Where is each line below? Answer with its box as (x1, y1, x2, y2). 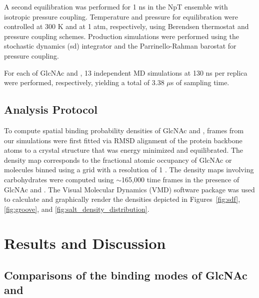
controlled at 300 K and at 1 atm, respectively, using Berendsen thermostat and (4, 21, 249, 32)
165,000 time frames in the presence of (121, 174, 239, 184)
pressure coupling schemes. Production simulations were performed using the (4, 31, 239, 41)
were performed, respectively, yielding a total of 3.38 (4, 77, 164, 88)
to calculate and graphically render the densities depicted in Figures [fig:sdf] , (4, 194, 240, 204)
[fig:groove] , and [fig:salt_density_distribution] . (4, 203, 149, 214)
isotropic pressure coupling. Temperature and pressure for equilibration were (4, 11, 238, 22)
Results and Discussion (4, 233, 166, 253)
